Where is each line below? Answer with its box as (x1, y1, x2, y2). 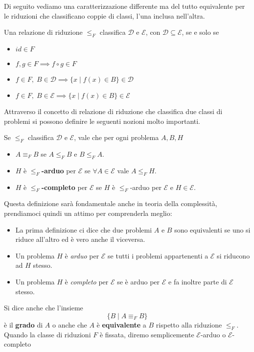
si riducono (217, 250, 250, 260)
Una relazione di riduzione (4, 27, 83, 37)
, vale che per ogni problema (74, 132, 159, 142)
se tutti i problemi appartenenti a (108, 250, 208, 260)
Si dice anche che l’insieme (4, 303, 83, 313)
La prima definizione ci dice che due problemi (15, 224, 152, 235)
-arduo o (200, 329, 226, 339)
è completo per (65, 276, 109, 286)
